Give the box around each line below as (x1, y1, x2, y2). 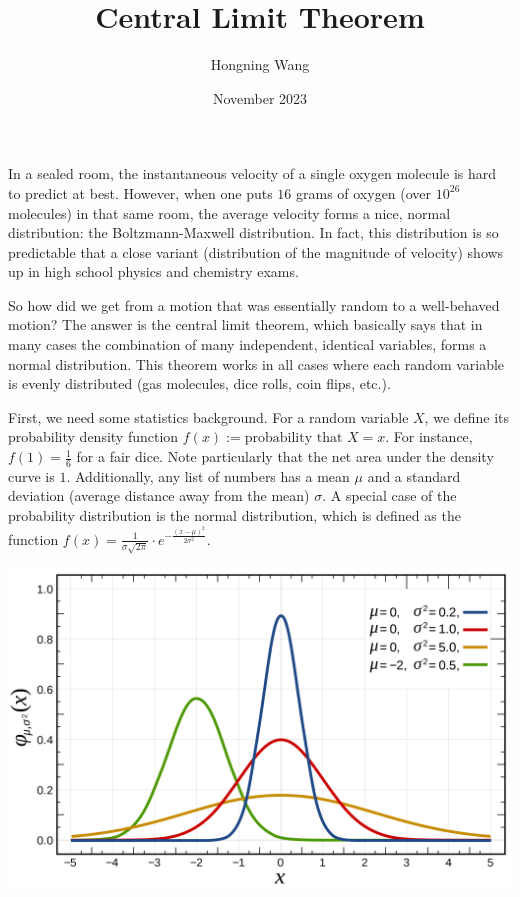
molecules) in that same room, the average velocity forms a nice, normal (8, 202, 451, 223)
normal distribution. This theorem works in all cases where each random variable (8, 353, 505, 374)
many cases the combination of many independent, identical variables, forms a (8, 334, 487, 355)
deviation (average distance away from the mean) (8, 485, 310, 506)
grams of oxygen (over (295, 182, 432, 203)
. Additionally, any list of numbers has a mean (66, 465, 350, 486)
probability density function (8, 426, 179, 447)
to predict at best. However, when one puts (8, 182, 273, 203)
